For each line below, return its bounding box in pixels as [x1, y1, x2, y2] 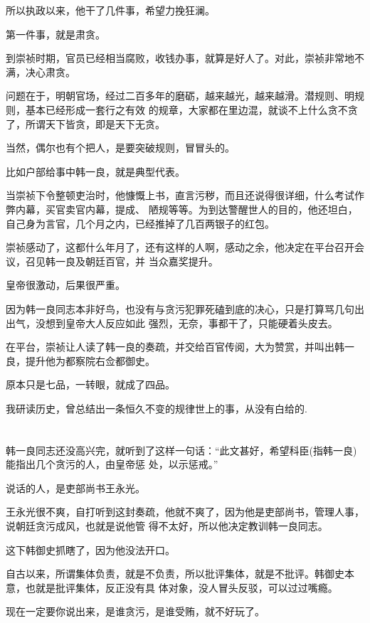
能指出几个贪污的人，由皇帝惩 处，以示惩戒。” [6, 457, 218, 472]
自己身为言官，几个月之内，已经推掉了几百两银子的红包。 [6, 215, 275, 230]
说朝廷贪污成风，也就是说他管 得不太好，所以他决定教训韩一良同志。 [6, 518, 328, 533]
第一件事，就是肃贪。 [6, 26, 105, 41]
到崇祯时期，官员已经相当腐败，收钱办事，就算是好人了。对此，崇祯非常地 [6, 50, 354, 65]
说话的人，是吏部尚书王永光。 [6, 480, 145, 495]
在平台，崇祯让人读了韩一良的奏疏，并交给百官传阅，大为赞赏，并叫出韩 [6, 339, 344, 354]
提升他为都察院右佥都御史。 [25, 353, 155, 368]
